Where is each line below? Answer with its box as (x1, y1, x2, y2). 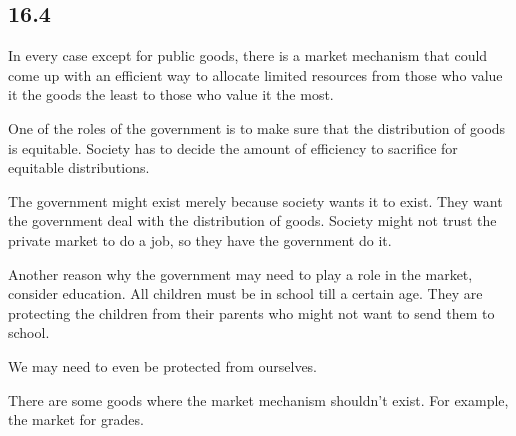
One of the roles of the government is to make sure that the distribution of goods (8, 117, 506, 138)
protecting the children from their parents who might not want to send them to (8, 302, 495, 323)
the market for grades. (8, 409, 144, 430)
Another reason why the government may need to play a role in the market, (8, 263, 473, 284)
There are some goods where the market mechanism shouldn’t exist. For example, (8, 389, 509, 410)
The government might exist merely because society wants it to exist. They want (8, 190, 503, 211)
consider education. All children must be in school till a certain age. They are (8, 283, 483, 304)
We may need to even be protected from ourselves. (8, 355, 318, 376)
